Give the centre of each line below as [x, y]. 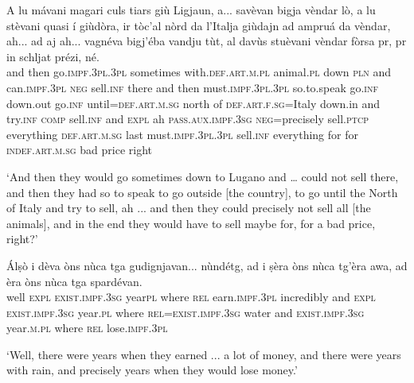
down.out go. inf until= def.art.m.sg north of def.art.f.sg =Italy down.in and [193, 103]
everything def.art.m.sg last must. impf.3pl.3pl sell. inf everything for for [182, 134]
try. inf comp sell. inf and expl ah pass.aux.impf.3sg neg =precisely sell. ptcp [187, 119]
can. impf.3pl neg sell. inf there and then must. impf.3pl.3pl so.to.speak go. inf [192, 87]
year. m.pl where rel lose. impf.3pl [87, 328]
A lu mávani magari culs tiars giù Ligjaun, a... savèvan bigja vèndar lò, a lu [191, 10]
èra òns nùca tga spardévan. [74, 281]
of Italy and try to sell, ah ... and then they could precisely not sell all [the [189, 208]
